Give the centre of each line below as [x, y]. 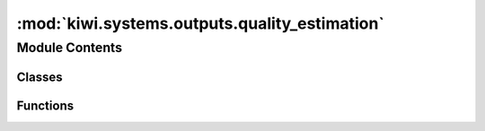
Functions [45, 105]
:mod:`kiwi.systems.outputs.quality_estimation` [201, 23]
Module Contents [70, 48]
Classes [40, 77]
